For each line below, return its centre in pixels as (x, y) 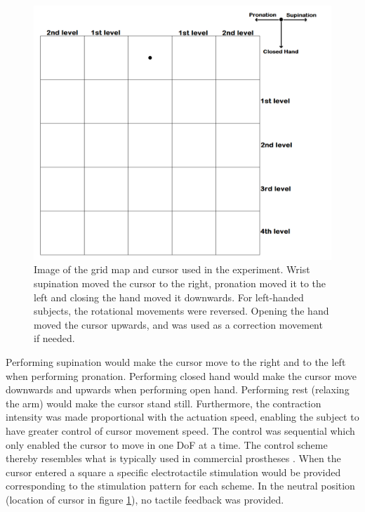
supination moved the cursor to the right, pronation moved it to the (180, 283)
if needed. (54, 338)
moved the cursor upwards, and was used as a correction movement (178, 324)
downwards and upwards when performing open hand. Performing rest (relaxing (178, 389)
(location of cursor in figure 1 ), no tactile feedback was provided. (145, 499)
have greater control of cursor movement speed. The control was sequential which (180, 431)
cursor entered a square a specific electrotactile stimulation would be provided (173, 472)
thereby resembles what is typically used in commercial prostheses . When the (173, 458)
